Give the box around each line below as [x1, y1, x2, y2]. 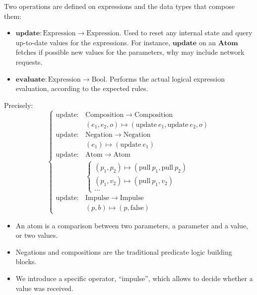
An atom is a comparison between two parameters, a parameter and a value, [15, 220, 248, 230]
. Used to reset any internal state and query [119, 27, 253, 38]
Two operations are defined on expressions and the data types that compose [4, 1, 235, 11]
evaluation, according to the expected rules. [15, 83, 148, 94]
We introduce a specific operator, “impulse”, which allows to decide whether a [15, 273, 253, 284]
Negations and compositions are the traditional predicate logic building [15, 246, 232, 257]
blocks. [15, 256, 37, 267]
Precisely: [4, 99, 33, 110]
